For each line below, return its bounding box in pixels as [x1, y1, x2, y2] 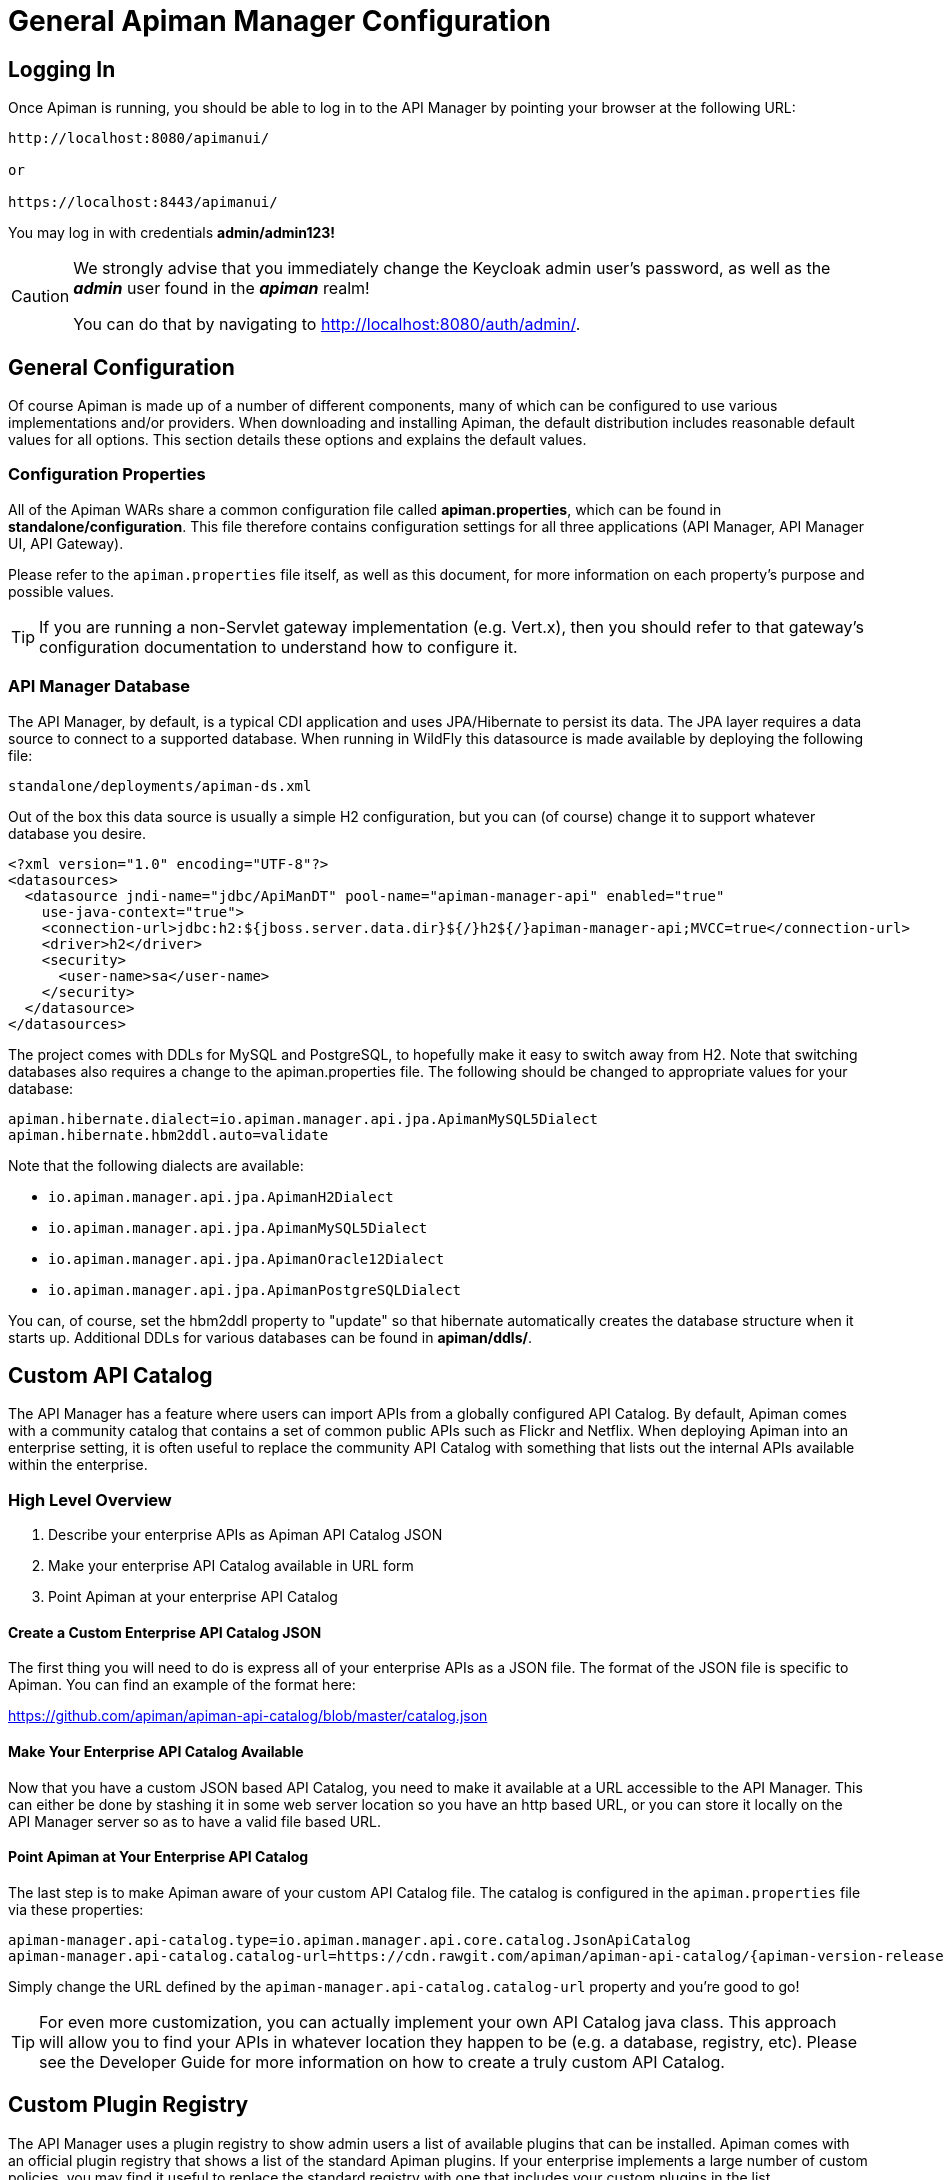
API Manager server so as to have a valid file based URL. [8, 1812, 382, 1830]
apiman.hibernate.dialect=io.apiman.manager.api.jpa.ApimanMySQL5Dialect [8, 1110, 599, 1127]
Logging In [8, 56, 116, 82]
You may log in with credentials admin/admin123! [8, 224, 336, 242]
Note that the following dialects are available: [8, 1156, 304, 1174]
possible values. [8, 582, 115, 600]
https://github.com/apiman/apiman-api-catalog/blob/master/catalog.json [8, 1707, 488, 1725]
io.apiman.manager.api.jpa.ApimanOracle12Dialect [48, 1250, 445, 1267]
